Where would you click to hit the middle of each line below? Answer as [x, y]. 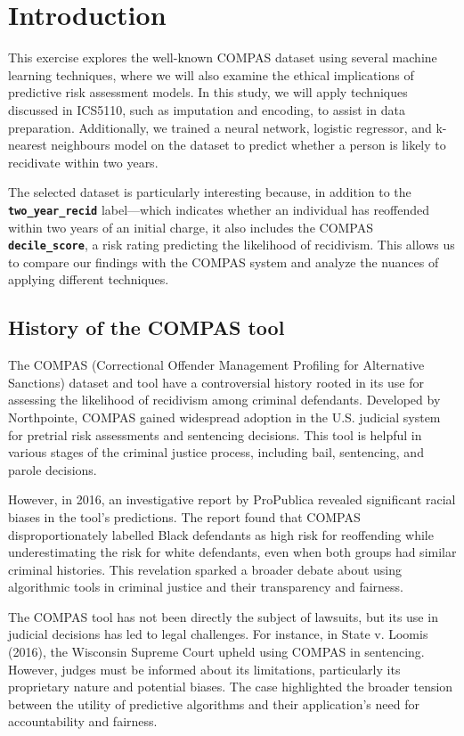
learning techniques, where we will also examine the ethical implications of [211, 74]
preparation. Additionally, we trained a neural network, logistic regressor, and [220, 127]
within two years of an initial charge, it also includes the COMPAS [191, 227]
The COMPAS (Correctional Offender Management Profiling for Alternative [216, 365]
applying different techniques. [89, 279]
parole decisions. [53, 469]
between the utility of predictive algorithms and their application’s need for [214, 703]
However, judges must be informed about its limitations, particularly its [204, 669]
